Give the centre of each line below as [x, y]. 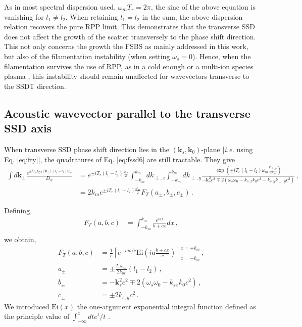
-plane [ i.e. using [227, 149]
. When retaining [92, 16]
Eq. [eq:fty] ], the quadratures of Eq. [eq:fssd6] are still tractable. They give [120, 159]
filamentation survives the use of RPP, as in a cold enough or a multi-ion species [129, 66]
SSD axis [28, 128]
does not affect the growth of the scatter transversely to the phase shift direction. [130, 36]
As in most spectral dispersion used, [60, 7]
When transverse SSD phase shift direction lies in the [87, 149]
